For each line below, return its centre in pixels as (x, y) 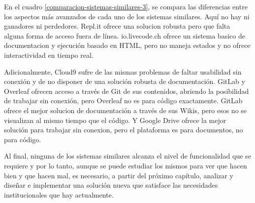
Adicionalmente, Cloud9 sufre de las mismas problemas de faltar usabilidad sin (123, 71)
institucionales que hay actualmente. (59, 194)
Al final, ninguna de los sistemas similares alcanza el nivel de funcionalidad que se (127, 156)
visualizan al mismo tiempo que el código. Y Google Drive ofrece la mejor (115, 120)
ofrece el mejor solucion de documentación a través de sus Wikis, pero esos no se (126, 110)
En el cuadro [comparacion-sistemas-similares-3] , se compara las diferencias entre (126, 6)
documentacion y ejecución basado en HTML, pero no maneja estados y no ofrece (127, 45)
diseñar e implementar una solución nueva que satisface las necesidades (111, 185)
